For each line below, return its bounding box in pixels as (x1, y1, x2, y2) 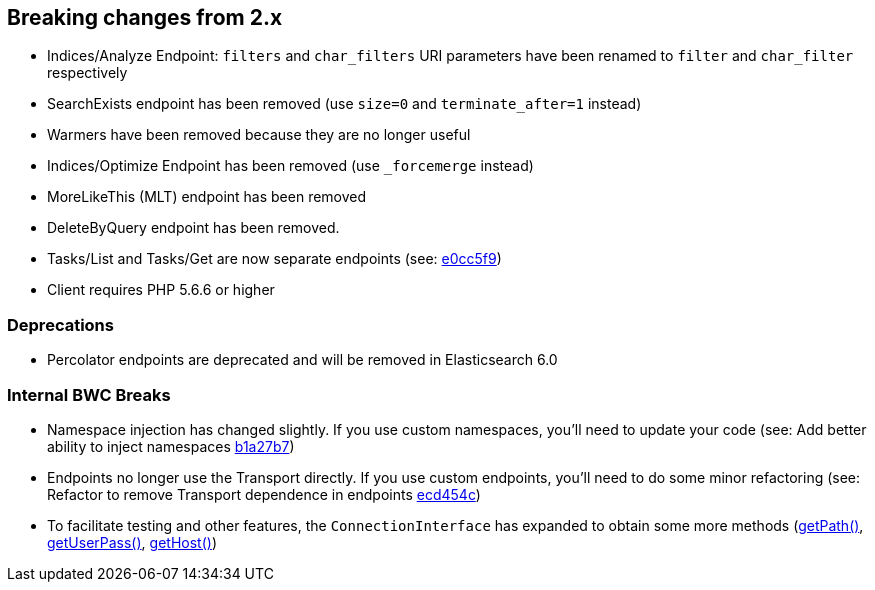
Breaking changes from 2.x (7, 5, 283, 30)
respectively (47, 64, 128, 82)
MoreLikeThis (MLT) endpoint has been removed (47, 188, 367, 206)
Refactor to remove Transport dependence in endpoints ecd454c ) (47, 485, 481, 503)
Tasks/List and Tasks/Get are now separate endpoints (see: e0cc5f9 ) (47, 250, 502, 268)
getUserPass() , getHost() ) (47, 533, 217, 551)
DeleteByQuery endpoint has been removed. (47, 219, 340, 237)
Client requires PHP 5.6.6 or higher (47, 281, 275, 299)
